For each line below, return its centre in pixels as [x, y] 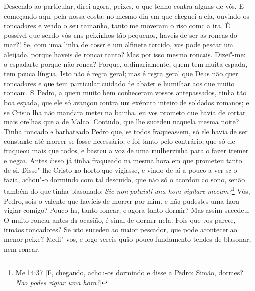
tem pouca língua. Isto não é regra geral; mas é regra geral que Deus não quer [121, 73]
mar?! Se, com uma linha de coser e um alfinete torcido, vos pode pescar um [119, 44]
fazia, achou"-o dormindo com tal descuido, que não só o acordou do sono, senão [125, 179]
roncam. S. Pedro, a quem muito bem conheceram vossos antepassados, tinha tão [125, 93]
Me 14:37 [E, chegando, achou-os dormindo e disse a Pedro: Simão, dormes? [129, 273]
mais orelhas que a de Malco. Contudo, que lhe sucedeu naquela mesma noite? [122, 122]
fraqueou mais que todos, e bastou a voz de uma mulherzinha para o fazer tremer [126, 150]
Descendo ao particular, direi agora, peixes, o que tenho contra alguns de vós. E [124, 6]
